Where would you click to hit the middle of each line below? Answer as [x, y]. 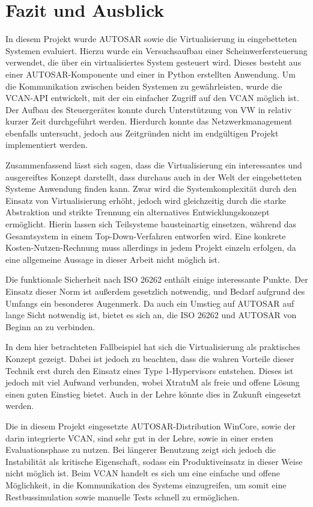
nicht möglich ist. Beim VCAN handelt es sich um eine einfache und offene [143, 473]
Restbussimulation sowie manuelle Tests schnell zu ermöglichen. [123, 496]
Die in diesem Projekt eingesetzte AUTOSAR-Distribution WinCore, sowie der [151, 426]
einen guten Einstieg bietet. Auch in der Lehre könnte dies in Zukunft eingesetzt [153, 394]
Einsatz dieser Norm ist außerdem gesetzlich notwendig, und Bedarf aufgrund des [155, 291]
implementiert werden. [47, 145]
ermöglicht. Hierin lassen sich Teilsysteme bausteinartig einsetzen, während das [151, 224]
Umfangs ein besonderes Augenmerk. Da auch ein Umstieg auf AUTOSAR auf [150, 303]
